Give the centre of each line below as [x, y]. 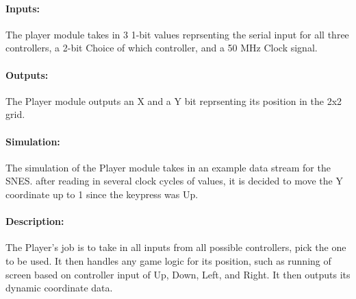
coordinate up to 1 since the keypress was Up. [102, 194]
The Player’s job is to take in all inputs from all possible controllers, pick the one [176, 247]
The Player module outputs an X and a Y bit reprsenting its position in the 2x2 [174, 100]
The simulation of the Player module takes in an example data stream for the [168, 167]
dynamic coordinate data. [59, 288]
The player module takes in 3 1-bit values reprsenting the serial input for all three [177, 34]
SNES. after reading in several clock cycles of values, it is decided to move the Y [174, 181]
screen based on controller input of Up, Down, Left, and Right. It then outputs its [178, 274]
